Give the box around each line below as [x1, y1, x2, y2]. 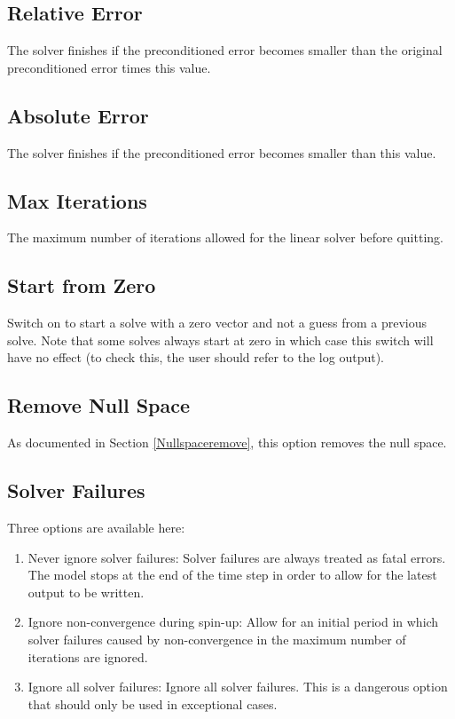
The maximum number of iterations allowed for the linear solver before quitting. [7, 228, 443, 247]
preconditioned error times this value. [7, 58, 211, 76]
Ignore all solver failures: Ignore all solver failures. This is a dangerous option [27, 677, 448, 696]
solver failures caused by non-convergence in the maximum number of [27, 629, 406, 648]
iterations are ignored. [27, 647, 148, 666]
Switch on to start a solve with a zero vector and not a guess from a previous [7, 313, 428, 332]
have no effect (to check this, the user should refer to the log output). [7, 348, 384, 367]
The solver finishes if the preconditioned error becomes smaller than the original [7, 41, 443, 59]
